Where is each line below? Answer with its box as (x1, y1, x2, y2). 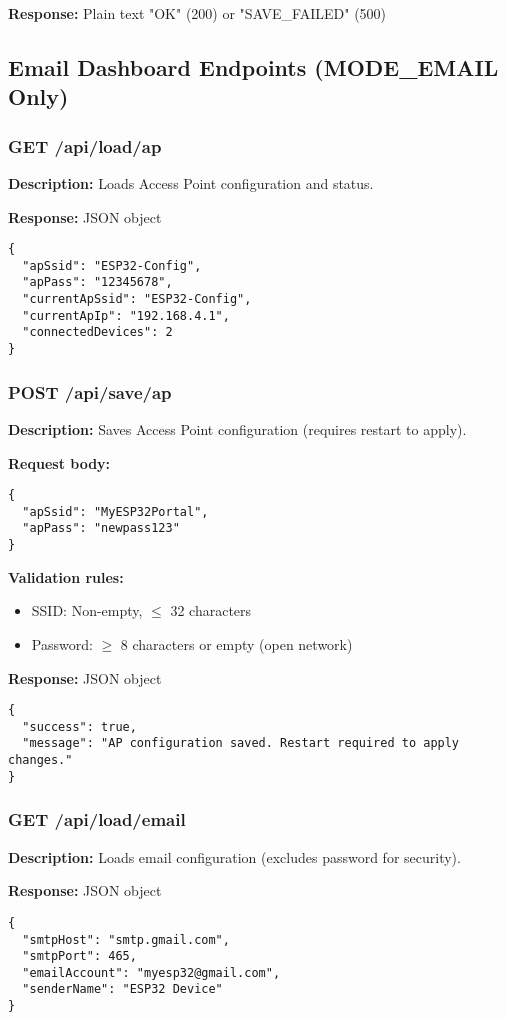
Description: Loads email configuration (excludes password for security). (8, 846, 461, 867)
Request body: (8, 452, 111, 473)
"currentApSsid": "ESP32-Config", (22, 292, 252, 307)
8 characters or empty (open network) (120, 633, 353, 654)
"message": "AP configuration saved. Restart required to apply (22, 736, 460, 751)
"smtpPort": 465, (22, 949, 137, 964)
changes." (8, 753, 73, 768)
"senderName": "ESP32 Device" (22, 982, 223, 997)
